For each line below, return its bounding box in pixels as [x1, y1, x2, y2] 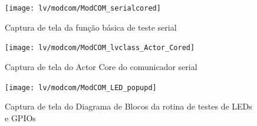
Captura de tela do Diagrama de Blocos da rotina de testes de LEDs [5, 100, 252, 112]
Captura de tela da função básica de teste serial [5, 21, 177, 33]
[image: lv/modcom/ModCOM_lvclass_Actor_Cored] [5, 44, 195, 52]
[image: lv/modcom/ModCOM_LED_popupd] [5, 83, 157, 92]
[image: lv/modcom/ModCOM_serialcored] [5, 4, 161, 12]
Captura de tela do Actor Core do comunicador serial [5, 60, 197, 72]
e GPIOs [5, 111, 36, 124]
